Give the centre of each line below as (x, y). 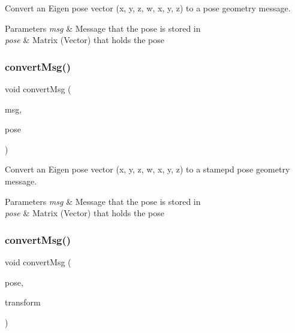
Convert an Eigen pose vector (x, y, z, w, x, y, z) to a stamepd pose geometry (147, 169)
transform (23, 302)
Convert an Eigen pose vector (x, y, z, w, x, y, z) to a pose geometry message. (148, 8)
